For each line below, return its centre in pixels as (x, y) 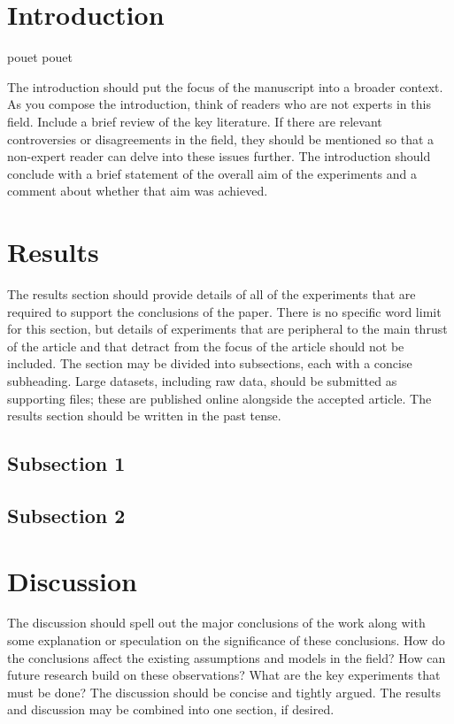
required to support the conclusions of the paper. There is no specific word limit (224, 311)
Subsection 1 (66, 463)
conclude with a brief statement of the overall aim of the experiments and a (212, 173)
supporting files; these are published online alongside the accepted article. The (219, 398)
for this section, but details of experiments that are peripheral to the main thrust (227, 329)
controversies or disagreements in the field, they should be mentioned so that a (221, 139)
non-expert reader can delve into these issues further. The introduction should (219, 156)
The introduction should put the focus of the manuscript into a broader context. (225, 86)
